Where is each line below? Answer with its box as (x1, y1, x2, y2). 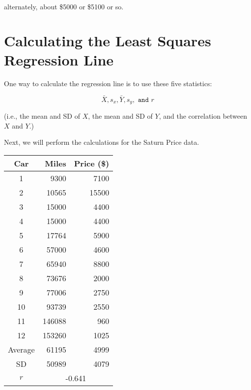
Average (8, 343, 35, 355)
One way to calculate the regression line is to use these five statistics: (4, 78, 212, 88)
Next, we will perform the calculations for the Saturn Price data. (4, 137, 199, 147)
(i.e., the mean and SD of (4, 111, 80, 121)
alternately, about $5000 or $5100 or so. (4, 1, 124, 11)
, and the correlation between (159, 111, 248, 121)
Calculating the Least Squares (4, 30, 211, 50)
